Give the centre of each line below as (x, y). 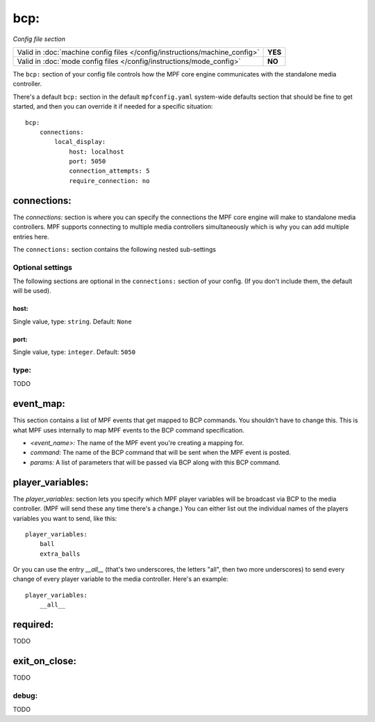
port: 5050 (87, 161)
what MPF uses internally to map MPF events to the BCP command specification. (128, 430)
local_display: (80, 142)
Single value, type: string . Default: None (72, 321)
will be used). (32, 291)
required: (33, 625)
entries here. (31, 236)
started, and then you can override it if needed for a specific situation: (113, 106)
